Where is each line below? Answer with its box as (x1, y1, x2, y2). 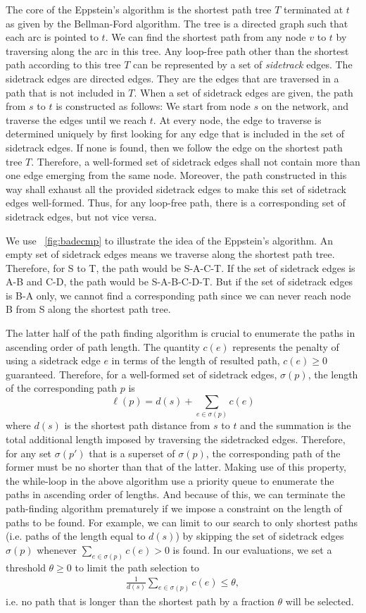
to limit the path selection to (75, 559, 200, 574)
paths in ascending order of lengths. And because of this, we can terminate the (6, 487, 346, 502)
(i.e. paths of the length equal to (6, 528, 146, 543)
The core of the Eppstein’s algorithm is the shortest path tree (6, 2, 272, 16)
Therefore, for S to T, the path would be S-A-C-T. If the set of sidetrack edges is (6, 260, 355, 275)
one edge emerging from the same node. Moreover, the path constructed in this (6, 168, 347, 182)
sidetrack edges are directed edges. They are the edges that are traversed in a (6, 70, 339, 85)
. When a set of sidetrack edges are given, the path (134, 85, 353, 99)
